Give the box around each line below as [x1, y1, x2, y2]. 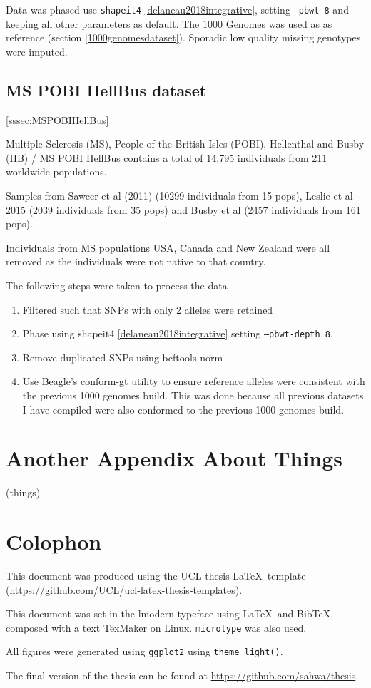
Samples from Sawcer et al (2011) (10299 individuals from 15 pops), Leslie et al [6, 188, 353, 203]
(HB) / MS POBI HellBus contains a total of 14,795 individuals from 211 [6, 150, 327, 165]
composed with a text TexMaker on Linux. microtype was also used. [6, 620, 307, 635]
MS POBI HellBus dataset [6, 78, 207, 101]
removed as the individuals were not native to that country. [6, 254, 266, 269]
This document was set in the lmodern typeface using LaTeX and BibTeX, [6, 606, 334, 621]
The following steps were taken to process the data [6, 277, 228, 292]
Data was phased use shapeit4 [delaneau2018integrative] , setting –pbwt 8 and [6, 2, 349, 16]
